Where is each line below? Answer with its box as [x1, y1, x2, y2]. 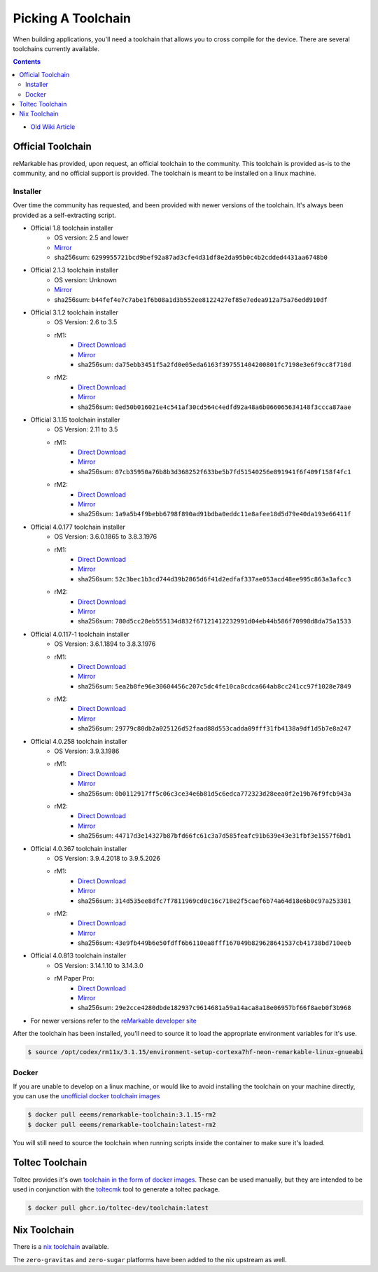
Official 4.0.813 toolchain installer [30, 951, 127, 960]
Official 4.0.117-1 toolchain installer [30, 630, 129, 638]
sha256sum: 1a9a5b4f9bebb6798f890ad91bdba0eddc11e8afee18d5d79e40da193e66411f [78, 510, 351, 518]
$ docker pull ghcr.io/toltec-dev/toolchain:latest [27, 1203, 209, 1212]
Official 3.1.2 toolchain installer [30, 308, 118, 317]
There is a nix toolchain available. [13, 1243, 109, 1251]
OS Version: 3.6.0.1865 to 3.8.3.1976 [54, 532, 157, 541]
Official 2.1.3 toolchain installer [30, 266, 118, 275]
